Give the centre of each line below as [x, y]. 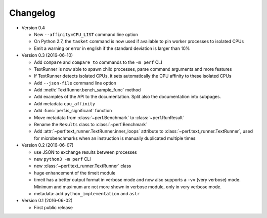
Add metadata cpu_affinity [65, 103]
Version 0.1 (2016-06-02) [47, 201]
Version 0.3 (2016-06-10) [47, 55]
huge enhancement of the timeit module [75, 173]
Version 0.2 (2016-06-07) [47, 145]
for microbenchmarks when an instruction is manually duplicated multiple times [115, 138]
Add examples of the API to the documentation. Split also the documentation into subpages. [127, 97]
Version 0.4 [33, 28]
